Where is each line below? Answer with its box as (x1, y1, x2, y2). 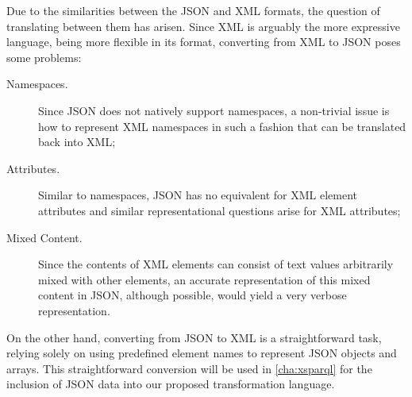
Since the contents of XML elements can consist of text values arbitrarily (38, 256, 394, 272)
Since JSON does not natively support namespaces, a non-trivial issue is (38, 102, 390, 118)
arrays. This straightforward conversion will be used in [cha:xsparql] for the (6, 360, 372, 376)
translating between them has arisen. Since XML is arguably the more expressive (6, 17, 400, 34)
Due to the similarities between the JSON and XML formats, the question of (6, 2, 380, 18)
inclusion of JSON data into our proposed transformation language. (6, 376, 335, 392)
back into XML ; (38, 133, 116, 150)
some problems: (6, 48, 82, 65)
